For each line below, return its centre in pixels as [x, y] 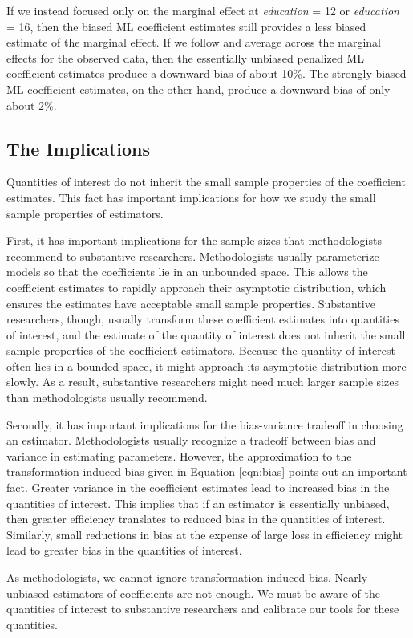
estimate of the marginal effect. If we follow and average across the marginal [194, 42]
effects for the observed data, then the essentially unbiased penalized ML [185, 57]
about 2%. [32, 105]
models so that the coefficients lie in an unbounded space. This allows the [187, 272]
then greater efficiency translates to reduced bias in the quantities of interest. [196, 519]
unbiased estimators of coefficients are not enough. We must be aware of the [193, 593]
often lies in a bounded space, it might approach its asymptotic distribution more [206, 366]
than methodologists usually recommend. [107, 398]
